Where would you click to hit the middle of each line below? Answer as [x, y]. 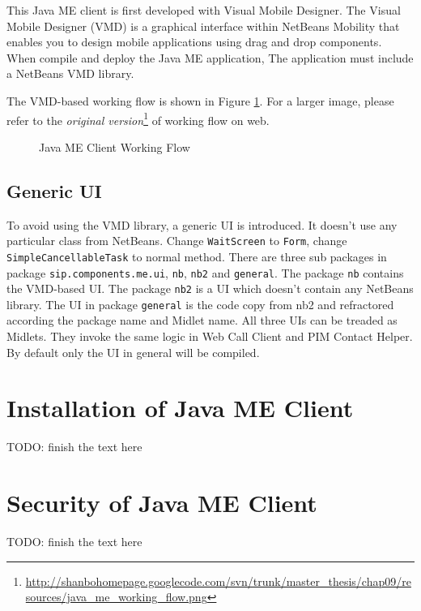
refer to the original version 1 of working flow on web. [138, 118]
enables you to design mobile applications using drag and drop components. [194, 42]
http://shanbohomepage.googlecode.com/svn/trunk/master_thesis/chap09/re [218, 581]
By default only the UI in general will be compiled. [133, 352]
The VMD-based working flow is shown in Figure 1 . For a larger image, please [200, 100]
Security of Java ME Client [162, 503]
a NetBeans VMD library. [70, 73]
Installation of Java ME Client [180, 408]
